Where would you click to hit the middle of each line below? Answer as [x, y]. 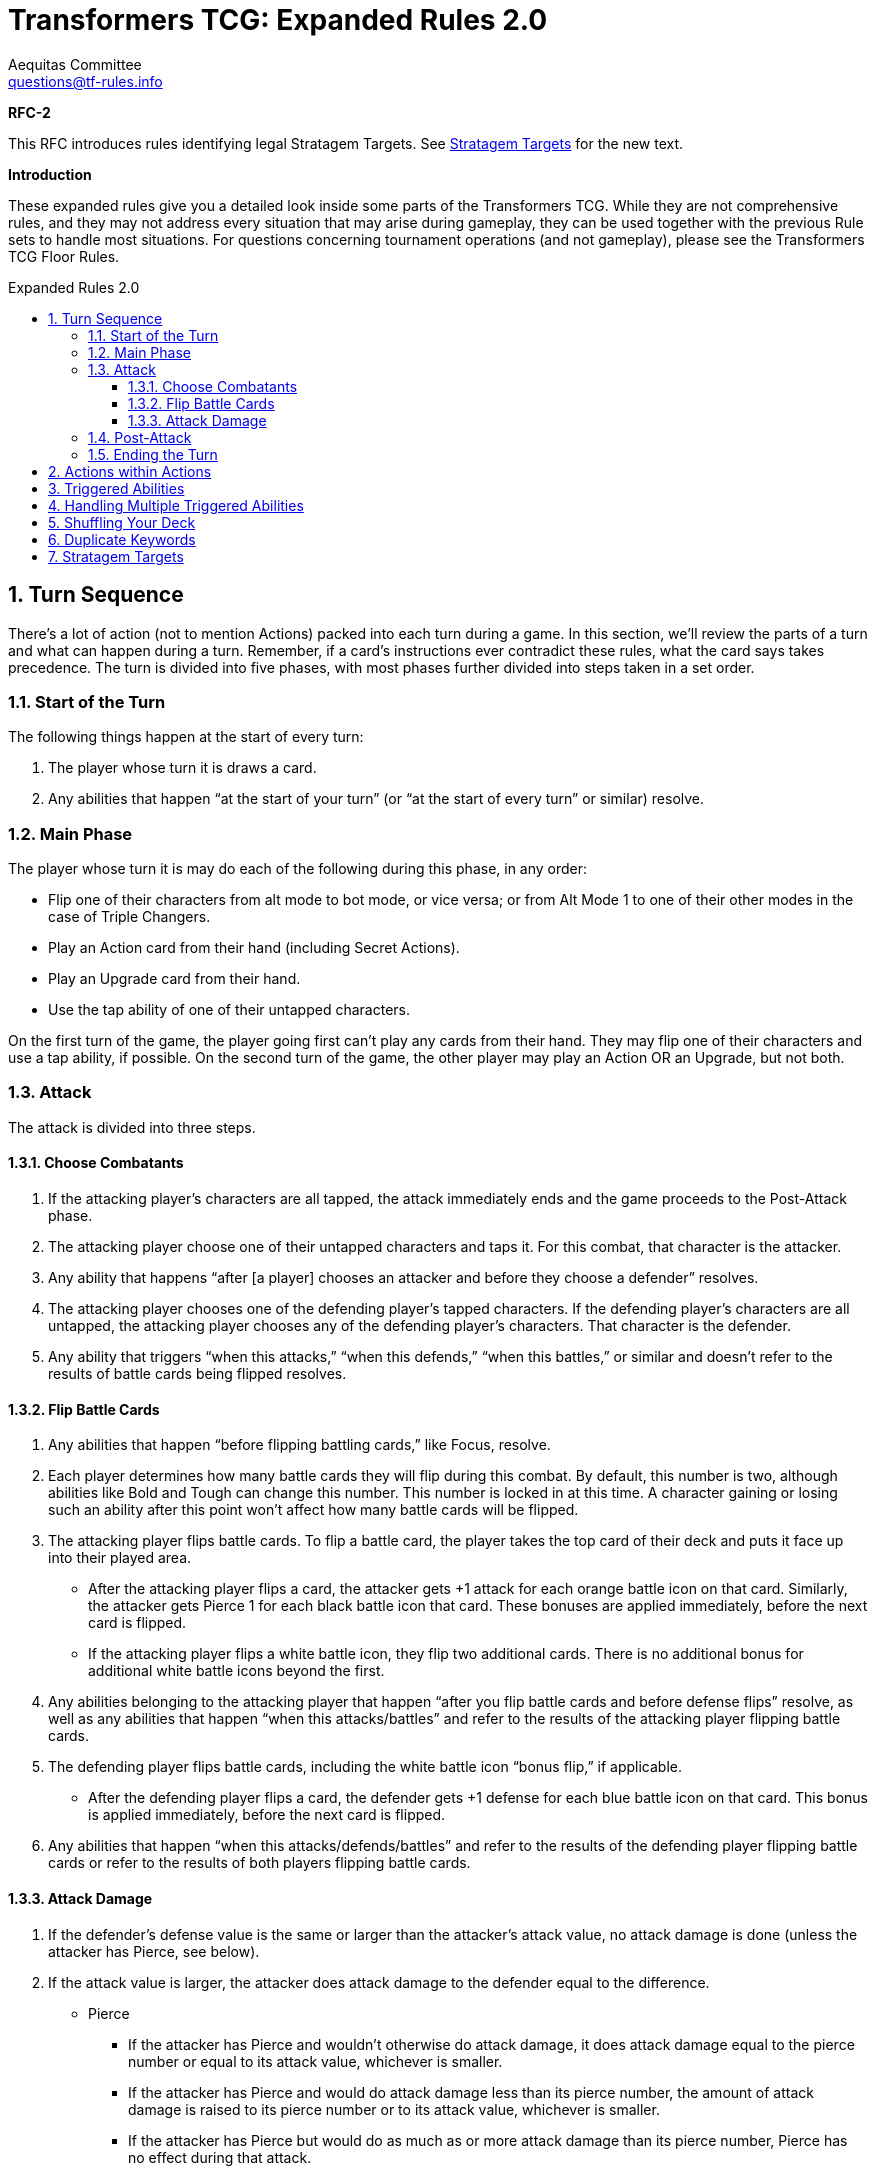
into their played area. [120, 1558]
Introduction [50, 174]
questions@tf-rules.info [85, 81]
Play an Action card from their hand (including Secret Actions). [254, 948]
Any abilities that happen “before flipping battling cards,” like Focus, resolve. [299, 1445]
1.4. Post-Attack [140, 437]
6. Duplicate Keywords [122, 539]
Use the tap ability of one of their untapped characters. [229, 1010]
